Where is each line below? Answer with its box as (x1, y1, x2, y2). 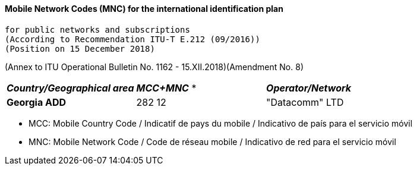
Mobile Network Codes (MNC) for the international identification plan (5, 4, 283, 14)
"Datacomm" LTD (266, 96, 344, 108)
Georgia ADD (7, 96, 67, 108)
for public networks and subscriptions (5, 24, 190, 34)
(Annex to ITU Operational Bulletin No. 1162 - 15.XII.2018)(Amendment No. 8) (5, 61, 304, 72)
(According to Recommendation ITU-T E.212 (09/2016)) (5, 34, 260, 44)
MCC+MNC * (136, 81, 197, 94)
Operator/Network (266, 81, 352, 94)
